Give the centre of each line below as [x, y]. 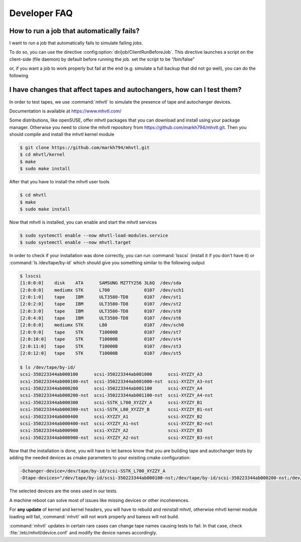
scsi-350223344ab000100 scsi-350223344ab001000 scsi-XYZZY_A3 [111, 374]
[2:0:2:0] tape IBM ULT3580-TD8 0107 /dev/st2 [101, 304]
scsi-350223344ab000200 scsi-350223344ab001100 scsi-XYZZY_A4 [111, 388]
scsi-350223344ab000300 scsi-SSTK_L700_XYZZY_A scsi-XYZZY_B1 [111, 402]
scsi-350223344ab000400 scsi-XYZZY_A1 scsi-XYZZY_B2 [111, 416]
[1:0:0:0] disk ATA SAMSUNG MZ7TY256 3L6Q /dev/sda [101, 283]
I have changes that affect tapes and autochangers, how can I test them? [125, 90]
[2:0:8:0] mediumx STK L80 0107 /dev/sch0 [102, 325]
